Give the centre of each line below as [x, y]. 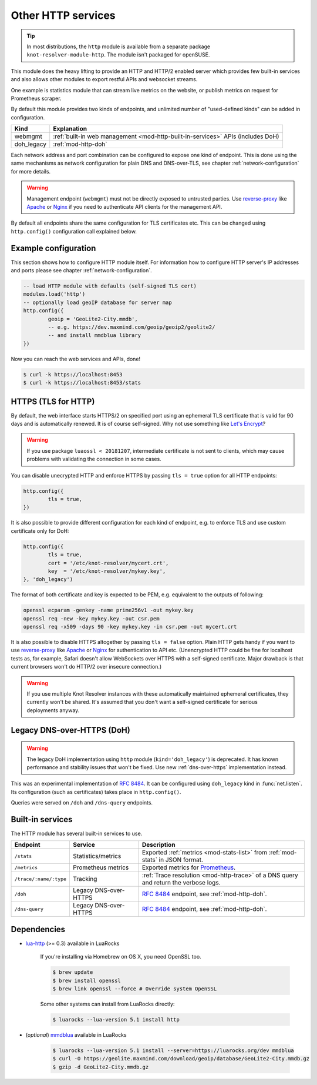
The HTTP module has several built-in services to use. [77, 834]
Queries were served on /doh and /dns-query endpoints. [82, 803]
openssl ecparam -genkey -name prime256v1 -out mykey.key [108, 610]
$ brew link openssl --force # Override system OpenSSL [135, 989]
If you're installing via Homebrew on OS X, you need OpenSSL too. [121, 957]
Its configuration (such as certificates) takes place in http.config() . [96, 792]
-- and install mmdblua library [94, 335]
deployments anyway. [53, 710]
